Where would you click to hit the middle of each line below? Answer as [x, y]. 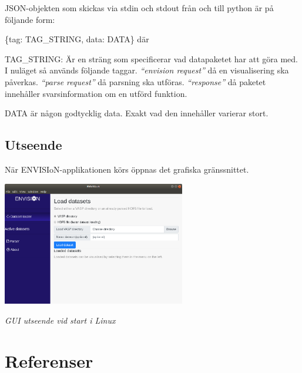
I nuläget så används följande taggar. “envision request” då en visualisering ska [147, 70]
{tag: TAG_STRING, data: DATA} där [77, 39]
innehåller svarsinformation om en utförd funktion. [96, 93]
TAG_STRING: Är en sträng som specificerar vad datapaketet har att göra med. [151, 58]
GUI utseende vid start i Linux [60, 320]
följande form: [30, 19]
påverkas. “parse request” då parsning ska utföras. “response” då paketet [135, 81]
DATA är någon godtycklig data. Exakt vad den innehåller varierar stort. [137, 113]
